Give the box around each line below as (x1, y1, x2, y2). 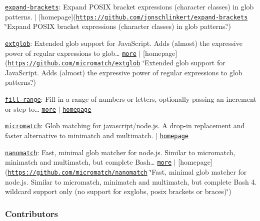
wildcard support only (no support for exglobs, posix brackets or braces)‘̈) (5, 186, 231, 197)
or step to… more (5, 103, 56, 114)
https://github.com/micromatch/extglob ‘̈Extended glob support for (7, 57, 225, 68)
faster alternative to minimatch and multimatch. (5, 130, 153, 141)
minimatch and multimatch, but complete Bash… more (5, 157, 172, 167)
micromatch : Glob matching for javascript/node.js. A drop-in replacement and (5, 120, 245, 131)
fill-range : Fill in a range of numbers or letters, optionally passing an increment (5, 94, 256, 104)
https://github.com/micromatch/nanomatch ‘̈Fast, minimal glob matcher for (7, 167, 247, 177)
